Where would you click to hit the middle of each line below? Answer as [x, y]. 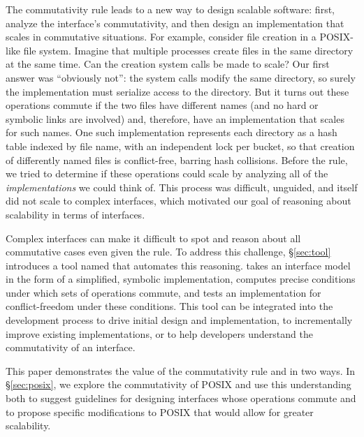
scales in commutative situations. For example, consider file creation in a [161, 37]
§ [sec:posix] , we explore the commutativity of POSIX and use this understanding [179, 384]
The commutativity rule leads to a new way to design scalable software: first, [170, 9]
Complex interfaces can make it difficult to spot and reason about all [153, 238]
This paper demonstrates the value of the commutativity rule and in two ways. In [181, 370]
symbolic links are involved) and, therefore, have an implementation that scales [175, 118]
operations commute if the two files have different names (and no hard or [162, 105]
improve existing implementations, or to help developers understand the [159, 333]
